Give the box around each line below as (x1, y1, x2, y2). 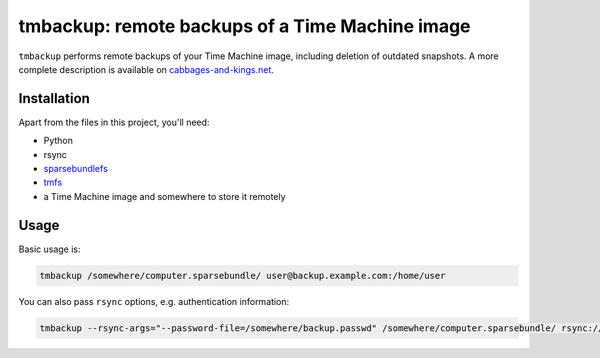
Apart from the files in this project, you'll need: (18, 116, 210, 128)
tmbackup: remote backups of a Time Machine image (18, 15, 471, 37)
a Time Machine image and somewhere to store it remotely (43, 190, 286, 202)
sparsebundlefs (43, 163, 109, 175)
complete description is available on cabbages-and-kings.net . (18, 63, 275, 75)
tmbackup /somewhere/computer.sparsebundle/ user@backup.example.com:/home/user (39, 270, 446, 281)
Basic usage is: (18, 243, 81, 255)
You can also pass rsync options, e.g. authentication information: (18, 295, 290, 307)
